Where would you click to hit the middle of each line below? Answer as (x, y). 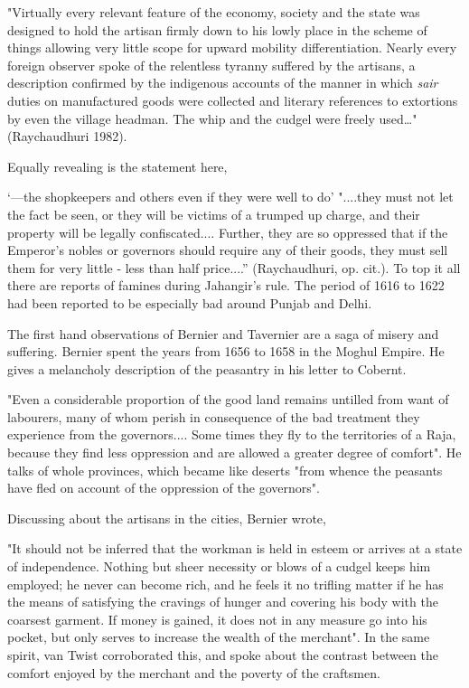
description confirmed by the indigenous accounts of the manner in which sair (223, 83)
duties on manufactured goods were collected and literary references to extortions (233, 100)
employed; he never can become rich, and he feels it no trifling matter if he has (225, 584)
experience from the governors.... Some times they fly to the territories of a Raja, (232, 434)
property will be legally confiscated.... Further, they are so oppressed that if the (228, 232)
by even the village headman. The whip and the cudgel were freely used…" (212, 118)
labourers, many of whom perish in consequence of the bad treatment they (214, 416)
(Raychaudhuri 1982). (67, 136)
